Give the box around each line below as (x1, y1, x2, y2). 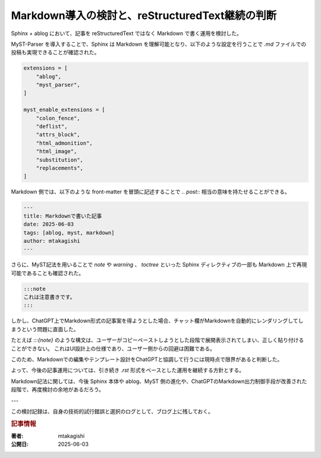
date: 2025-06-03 (23, 221, 74, 228)
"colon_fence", (36, 115, 80, 121)
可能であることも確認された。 (11, 269, 84, 277)
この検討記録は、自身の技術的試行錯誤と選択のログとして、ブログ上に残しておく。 (11, 407, 214, 415)
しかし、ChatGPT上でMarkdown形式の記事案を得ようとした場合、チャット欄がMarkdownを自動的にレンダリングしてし (11, 317, 304, 324)
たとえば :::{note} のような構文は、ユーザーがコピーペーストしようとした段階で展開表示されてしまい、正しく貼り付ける (11, 337, 304, 344)
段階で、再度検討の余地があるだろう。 (11, 386, 104, 393)
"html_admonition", (36, 140, 93, 146)
